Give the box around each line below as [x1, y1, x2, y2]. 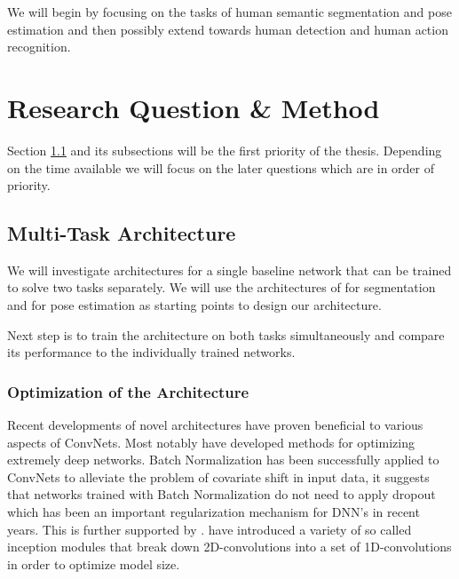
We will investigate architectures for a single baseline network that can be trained [7, 260, 452, 279]
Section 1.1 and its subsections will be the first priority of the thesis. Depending [7, 140, 442, 159]
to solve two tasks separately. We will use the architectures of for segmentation [7, 278, 436, 297]
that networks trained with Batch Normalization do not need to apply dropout [7, 485, 436, 504]
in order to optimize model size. [7, 554, 180, 573]
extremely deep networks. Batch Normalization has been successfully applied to [7, 450, 439, 469]
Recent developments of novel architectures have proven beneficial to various [7, 416, 423, 434]
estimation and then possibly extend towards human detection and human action [7, 20, 448, 38]
